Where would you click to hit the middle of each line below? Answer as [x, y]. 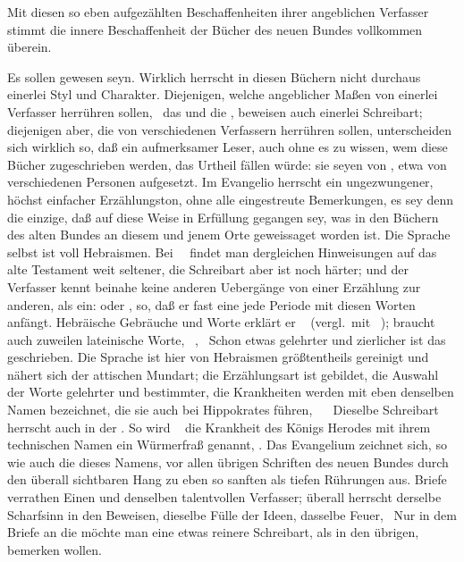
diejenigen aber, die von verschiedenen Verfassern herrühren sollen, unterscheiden [229, 129]
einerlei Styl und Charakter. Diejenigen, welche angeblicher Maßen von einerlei [223, 94]
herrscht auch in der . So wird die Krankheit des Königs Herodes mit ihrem [219, 427]
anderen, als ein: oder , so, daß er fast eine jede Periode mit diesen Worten [211, 304]
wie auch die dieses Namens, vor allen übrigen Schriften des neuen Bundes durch [228, 461]
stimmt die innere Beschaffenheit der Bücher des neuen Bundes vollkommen [215, 29]
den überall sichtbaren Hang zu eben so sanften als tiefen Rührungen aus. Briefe [227, 479]
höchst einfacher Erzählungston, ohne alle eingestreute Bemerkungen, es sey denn [231, 199]
